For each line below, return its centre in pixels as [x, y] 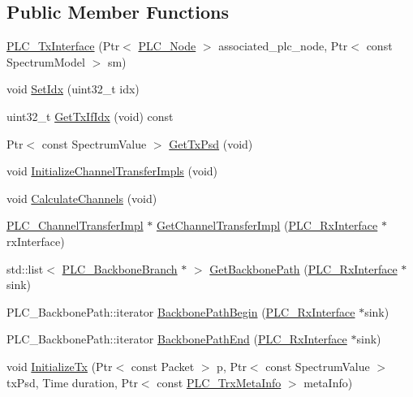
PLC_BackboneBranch [120, 268]
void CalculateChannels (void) [82, 198]
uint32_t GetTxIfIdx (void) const [90, 116]
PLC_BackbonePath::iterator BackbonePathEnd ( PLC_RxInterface [177, 339]
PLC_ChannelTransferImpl [75, 225]
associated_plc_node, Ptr [283, 46]
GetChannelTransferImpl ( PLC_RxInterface [267, 225]
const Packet [163, 366]
